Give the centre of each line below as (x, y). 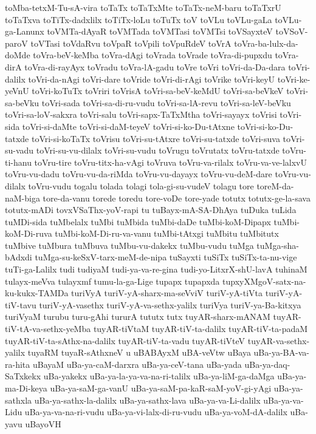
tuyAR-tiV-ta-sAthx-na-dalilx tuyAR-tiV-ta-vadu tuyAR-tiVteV (125, 340)
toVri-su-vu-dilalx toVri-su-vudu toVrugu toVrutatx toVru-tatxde (158, 150)
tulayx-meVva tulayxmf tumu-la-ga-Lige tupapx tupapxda (112, 281)
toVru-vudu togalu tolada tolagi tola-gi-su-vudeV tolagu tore (141, 185)
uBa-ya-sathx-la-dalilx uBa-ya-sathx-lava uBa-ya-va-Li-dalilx (147, 400)
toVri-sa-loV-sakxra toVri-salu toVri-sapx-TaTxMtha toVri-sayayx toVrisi (141, 114)
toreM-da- (275, 185)
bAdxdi (19, 257)
